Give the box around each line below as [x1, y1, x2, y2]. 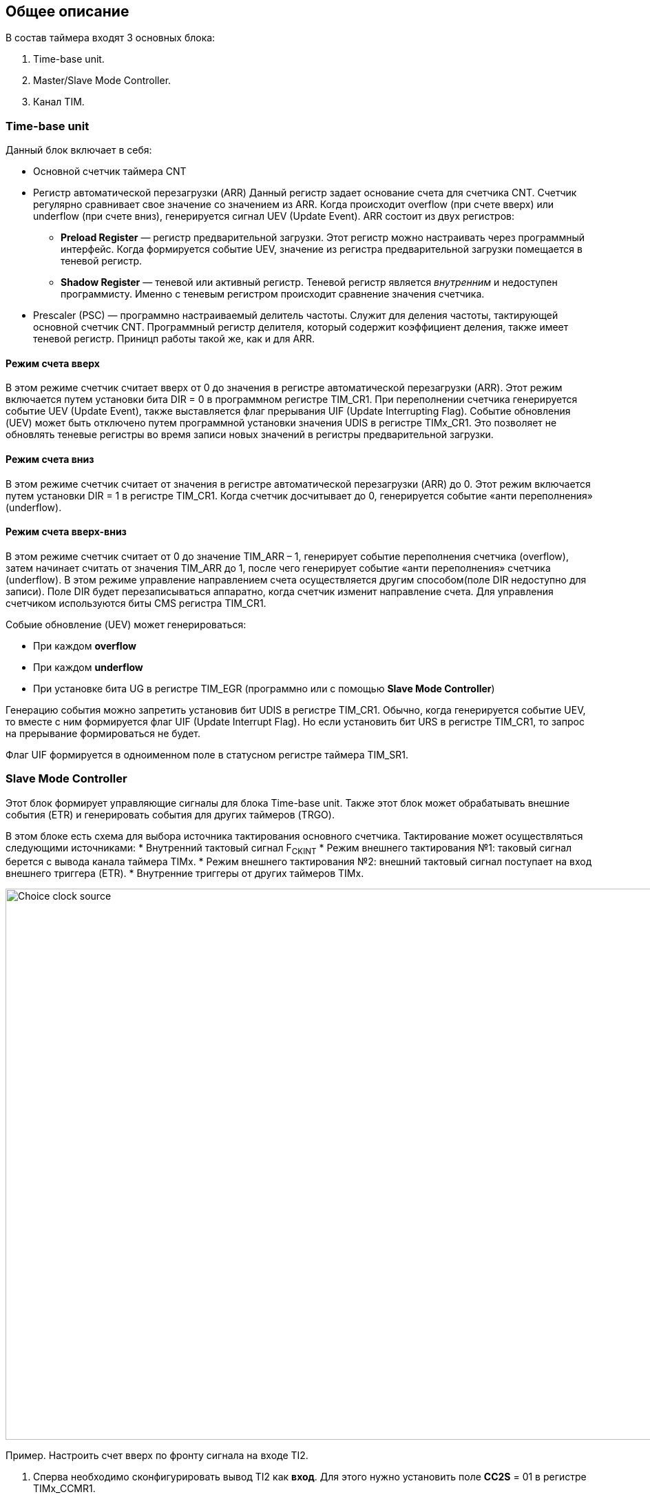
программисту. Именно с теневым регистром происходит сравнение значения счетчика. [61, 288, 485, 300]
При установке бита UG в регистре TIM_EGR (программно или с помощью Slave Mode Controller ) [33, 682, 495, 694]
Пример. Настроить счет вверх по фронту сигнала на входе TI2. [6, 1449, 308, 1462]
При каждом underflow [33, 661, 143, 673]
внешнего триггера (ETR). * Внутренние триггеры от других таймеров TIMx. [6, 867, 364, 880]
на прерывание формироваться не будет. [6, 727, 201, 739]
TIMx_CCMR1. [33, 1482, 96, 1495]
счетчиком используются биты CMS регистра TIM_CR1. [6, 597, 266, 609]
